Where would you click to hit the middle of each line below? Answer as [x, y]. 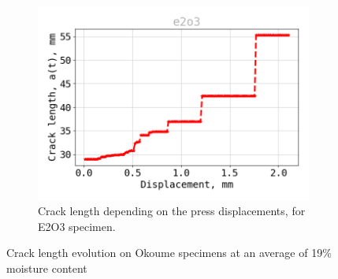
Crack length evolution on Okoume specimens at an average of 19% [169, 253]
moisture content [47, 268]
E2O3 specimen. [77, 226]
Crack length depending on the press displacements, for [172, 211]
